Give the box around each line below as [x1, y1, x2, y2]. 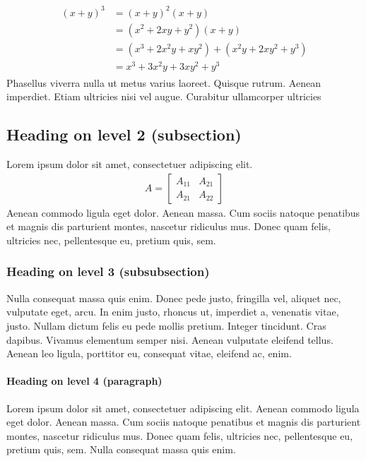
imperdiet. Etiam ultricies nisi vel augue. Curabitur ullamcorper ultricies [6, 89, 321, 104]
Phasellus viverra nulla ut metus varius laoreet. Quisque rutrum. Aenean [6, 75, 321, 90]
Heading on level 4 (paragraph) [6, 373, 163, 388]
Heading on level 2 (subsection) [6, 124, 242, 145]
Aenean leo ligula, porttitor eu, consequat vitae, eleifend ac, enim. [6, 346, 292, 361]
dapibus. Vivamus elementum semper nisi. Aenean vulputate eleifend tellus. [6, 332, 333, 347]
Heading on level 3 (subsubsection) [6, 263, 210, 280]
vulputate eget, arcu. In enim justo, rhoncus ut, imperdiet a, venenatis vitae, [6, 304, 339, 319]
